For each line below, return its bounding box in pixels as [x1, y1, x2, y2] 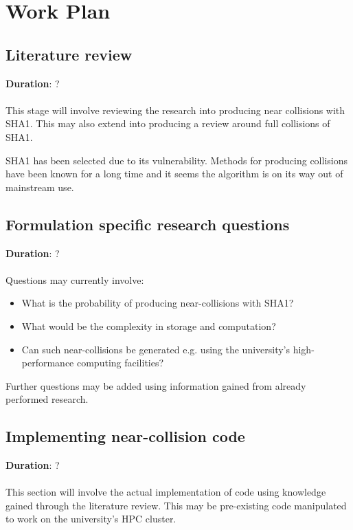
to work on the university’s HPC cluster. [5, 511, 176, 526]
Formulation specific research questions [5, 213, 290, 234]
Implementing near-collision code [5, 426, 245, 447]
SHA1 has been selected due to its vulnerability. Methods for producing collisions [5, 153, 348, 167]
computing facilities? [76, 355, 164, 370]
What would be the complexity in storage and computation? [21, 318, 276, 333]
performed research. [5, 392, 89, 406]
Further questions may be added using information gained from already [5, 378, 306, 393]
